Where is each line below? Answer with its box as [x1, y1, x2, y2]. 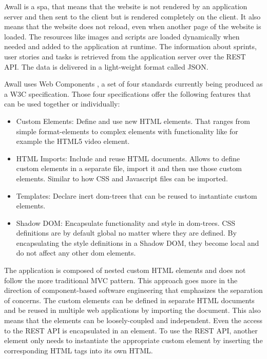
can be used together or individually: [4, 98, 120, 109]
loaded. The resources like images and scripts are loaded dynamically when [4, 31, 240, 41]
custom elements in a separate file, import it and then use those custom [16, 163, 242, 174]
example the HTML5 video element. [16, 136, 130, 146]
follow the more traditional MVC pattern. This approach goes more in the [4, 274, 238, 285]
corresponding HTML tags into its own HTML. [4, 345, 153, 355]
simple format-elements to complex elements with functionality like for [16, 125, 238, 136]
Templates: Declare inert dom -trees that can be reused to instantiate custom [16, 190, 257, 201]
